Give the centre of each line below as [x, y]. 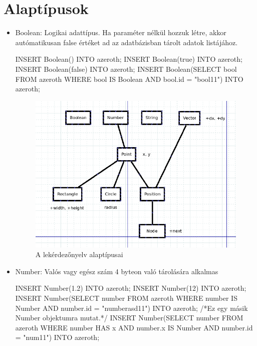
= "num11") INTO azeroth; [57, 337]
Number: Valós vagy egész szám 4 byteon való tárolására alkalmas [117, 271]
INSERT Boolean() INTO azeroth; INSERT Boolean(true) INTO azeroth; [129, 59]
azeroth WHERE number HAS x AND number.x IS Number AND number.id [134, 327]
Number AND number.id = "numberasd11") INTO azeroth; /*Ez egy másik [132, 308]
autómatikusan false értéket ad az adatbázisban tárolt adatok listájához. [126, 42]
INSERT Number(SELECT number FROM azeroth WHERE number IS [126, 298]
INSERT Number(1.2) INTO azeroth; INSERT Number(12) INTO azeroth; [131, 288]
